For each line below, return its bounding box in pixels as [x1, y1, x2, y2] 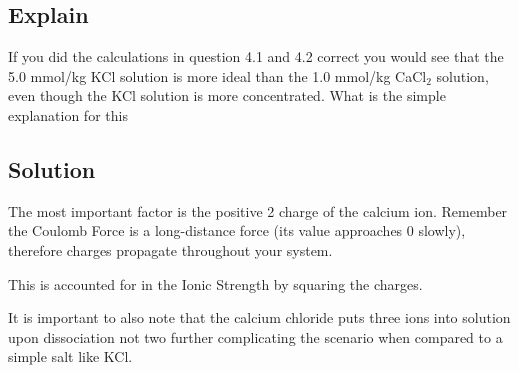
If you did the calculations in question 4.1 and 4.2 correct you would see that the [8, 46, 504, 67]
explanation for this [8, 104, 128, 125]
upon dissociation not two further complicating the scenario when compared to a [8, 326, 503, 347]
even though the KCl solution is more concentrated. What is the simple [8, 85, 446, 106]
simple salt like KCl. [8, 346, 133, 367]
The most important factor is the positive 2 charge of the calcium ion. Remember [8, 200, 508, 221]
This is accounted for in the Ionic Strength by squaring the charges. [8, 273, 423, 294]
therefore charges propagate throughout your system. [8, 239, 333, 260]
